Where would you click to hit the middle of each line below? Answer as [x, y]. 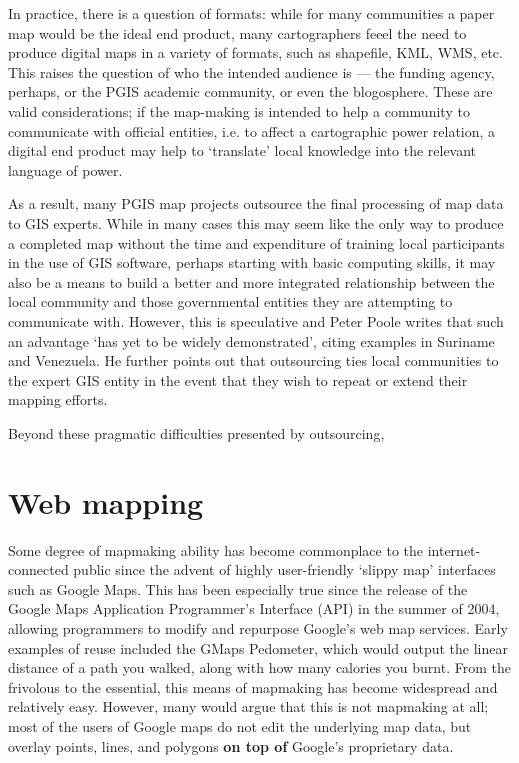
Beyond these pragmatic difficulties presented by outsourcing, [196, 432]
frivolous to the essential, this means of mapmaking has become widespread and [253, 686]
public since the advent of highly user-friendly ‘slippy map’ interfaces [284, 569]
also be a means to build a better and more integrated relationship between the [251, 281]
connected [38, 569]
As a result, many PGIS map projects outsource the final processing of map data [256, 203]
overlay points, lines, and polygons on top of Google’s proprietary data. [231, 745]
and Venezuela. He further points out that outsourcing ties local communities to [253, 360]
